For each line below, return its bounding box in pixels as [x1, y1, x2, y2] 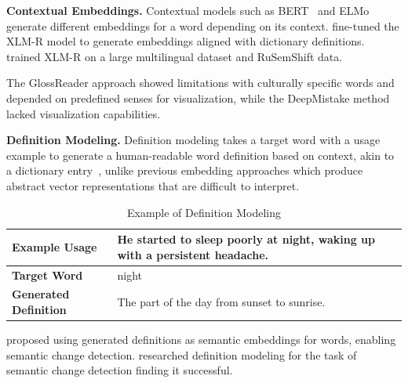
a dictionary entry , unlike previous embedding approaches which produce [6, 162, 363, 179]
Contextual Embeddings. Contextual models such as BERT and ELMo [6, 2, 370, 18]
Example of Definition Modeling [126, 204, 282, 220]
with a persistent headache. [117, 246, 269, 262]
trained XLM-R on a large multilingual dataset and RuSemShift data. [6, 48, 343, 64]
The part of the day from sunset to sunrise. [117, 294, 326, 310]
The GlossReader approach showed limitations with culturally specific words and [6, 74, 395, 91]
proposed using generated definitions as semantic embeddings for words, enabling [6, 331, 396, 348]
